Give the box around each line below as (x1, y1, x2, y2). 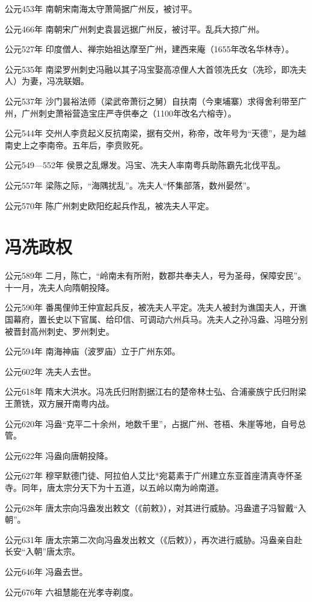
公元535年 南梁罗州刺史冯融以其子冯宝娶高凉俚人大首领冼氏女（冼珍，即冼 (5, 62, 298, 75)
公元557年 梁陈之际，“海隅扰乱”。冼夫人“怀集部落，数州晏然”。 (5, 178, 255, 191)
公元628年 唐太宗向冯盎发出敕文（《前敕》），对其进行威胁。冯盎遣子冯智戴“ (5, 501, 298, 514)
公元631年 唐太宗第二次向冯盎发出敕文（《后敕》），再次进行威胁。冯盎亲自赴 (5, 533, 302, 546)
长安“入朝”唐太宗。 (5, 545, 81, 558)
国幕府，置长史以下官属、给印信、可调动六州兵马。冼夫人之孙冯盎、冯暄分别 (5, 313, 308, 326)
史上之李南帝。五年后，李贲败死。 (13, 138, 148, 151)
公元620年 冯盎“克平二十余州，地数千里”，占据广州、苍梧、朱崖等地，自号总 (5, 417, 306, 430)
